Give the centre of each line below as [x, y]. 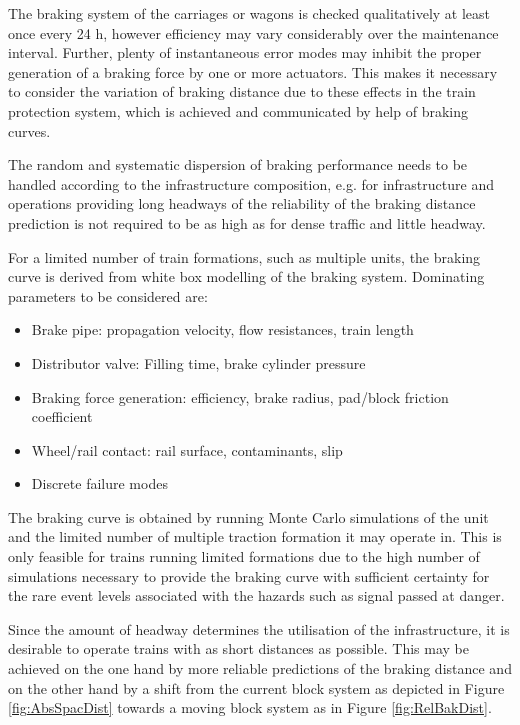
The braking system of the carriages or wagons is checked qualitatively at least [249, 13]
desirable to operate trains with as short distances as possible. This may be [238, 648]
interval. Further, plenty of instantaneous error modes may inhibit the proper [245, 52]
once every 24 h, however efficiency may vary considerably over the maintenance [253, 32]
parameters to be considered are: [108, 295]
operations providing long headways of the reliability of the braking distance [242, 203]
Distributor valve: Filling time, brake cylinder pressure [198, 362]
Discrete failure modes [99, 483]
